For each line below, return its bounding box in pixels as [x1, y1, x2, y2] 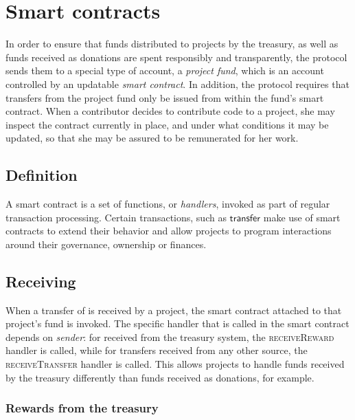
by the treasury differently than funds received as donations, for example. [5, 370, 314, 384]
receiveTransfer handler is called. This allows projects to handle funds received [5, 357, 345, 371]
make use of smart [263, 210, 341, 224]
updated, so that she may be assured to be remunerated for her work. [5, 131, 299, 145]
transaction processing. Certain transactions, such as [5, 210, 227, 224]
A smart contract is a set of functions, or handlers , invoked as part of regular [5, 197, 330, 211]
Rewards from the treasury [5, 399, 159, 417]
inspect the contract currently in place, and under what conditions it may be [5, 117, 329, 131]
